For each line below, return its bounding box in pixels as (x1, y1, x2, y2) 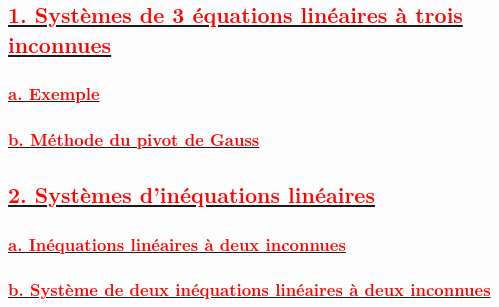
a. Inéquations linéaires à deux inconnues (8, 231, 346, 256)
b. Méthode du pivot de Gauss (8, 126, 260, 151)
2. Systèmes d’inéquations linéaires (8, 179, 375, 210)
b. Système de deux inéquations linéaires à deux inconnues (8, 277, 491, 302)
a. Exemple (8, 81, 100, 106)
